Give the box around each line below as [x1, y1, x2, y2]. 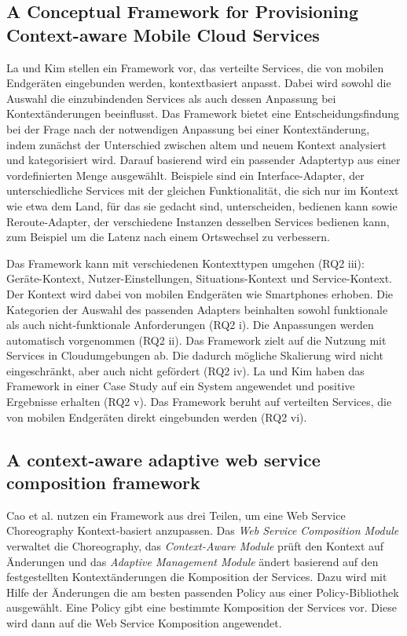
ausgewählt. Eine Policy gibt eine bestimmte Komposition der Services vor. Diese [6, 599, 397, 616]
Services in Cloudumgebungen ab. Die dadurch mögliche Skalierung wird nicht [6, 347, 383, 364]
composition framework [6, 470, 200, 495]
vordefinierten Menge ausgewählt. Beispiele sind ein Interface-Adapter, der [6, 166, 365, 183]
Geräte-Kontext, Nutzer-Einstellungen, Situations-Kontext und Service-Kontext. [6, 270, 392, 287]
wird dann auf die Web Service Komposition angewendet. [6, 615, 282, 631]
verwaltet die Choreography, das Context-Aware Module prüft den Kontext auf [6, 538, 384, 554]
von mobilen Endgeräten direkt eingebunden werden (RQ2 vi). [6, 408, 307, 425]
